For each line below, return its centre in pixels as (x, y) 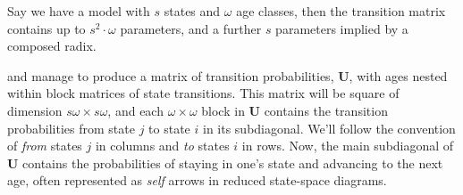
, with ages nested (398, 75)
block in (223, 110)
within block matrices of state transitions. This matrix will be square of (203, 93)
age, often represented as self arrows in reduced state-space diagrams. (197, 180)
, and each (135, 110)
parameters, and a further (191, 28)
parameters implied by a (342, 28)
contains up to (46, 28)
